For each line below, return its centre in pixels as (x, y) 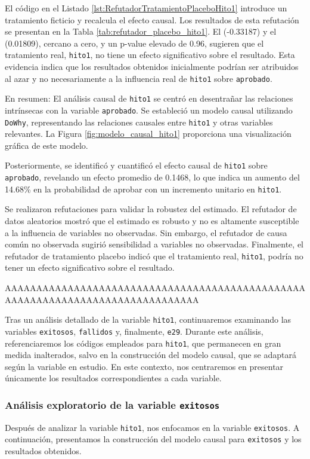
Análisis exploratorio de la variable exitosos (112, 404)
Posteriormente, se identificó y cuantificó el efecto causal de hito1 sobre (136, 165)
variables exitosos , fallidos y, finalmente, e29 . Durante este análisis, (134, 331)
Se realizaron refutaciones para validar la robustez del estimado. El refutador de (151, 209)
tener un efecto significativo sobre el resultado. (90, 267)
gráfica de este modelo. (46, 145)
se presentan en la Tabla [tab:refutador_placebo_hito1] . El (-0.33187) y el (141, 31)
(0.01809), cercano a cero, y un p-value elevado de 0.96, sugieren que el (134, 43)
